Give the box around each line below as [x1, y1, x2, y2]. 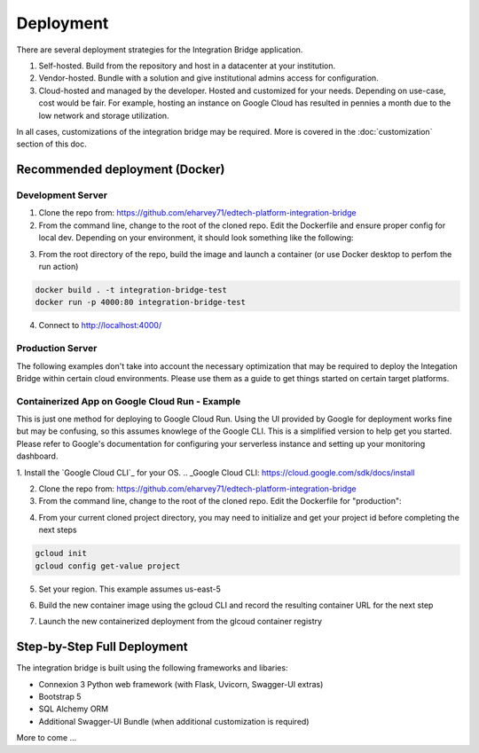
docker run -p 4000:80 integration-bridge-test [35, 297, 246, 308]
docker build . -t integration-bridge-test [35, 285, 228, 294]
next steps [38, 524, 77, 536]
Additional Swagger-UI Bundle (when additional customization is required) [38, 716, 310, 726]
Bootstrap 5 [38, 691, 82, 702]
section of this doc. [16, 138, 88, 150]
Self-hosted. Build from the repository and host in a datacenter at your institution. [38, 60, 336, 71]
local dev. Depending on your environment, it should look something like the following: [38, 232, 354, 243]
